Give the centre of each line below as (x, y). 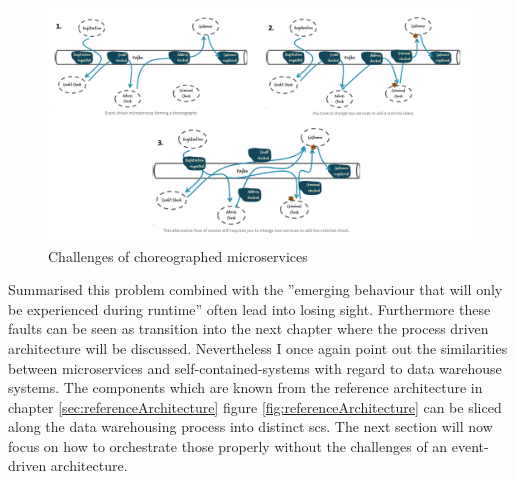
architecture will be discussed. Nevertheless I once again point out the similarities (258, 347)
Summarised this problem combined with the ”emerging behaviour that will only (255, 289)
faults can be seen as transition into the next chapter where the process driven (248, 328)
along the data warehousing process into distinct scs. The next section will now (250, 426)
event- (470, 445)
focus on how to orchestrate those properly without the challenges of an (228, 445)
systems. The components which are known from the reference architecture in (245, 387)
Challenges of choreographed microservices (178, 255)
